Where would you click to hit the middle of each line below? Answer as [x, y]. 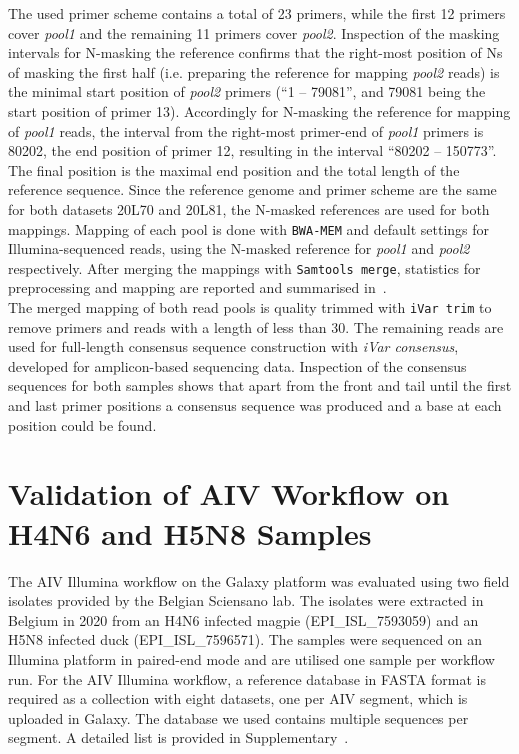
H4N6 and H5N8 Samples [190, 532]
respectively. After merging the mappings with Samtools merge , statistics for [244, 267]
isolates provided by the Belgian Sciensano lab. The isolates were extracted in [246, 600]
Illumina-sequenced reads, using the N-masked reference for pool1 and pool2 [239, 248]
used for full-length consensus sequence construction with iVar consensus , [233, 346]
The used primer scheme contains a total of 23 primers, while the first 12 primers [257, 13]
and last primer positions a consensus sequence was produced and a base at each [255, 405]
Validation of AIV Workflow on [229, 493]
